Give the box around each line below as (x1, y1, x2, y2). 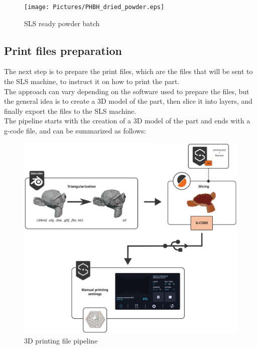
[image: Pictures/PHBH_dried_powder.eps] (24, 4, 165, 11)
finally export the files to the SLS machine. (4, 105, 137, 116)
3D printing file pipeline (24, 335, 98, 345)
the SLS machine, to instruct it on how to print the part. (4, 76, 180, 87)
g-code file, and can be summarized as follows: (4, 125, 146, 136)
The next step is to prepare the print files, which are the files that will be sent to (4, 66, 253, 77)
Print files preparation (4, 42, 122, 58)
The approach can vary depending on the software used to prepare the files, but (4, 86, 249, 96)
